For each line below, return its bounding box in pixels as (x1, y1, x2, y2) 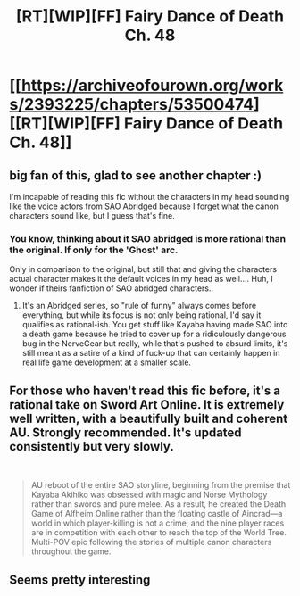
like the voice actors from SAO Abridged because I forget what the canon (9, 201, 279, 211)
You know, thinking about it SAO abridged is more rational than (9, 232, 287, 244)
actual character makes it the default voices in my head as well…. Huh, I (9, 274, 274, 285)
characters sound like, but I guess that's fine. (9, 211, 176, 220)
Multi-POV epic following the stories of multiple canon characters (30, 537, 272, 548)
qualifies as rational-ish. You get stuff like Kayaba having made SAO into (21, 319, 288, 330)
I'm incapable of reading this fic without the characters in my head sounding (9, 192, 290, 202)
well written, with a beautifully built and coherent (9, 410, 288, 426)
